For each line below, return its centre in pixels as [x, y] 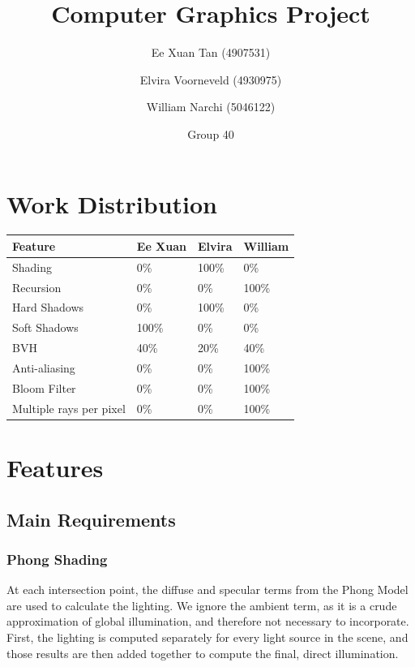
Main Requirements [91, 519]
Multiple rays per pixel [69, 408]
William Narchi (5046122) [211, 107]
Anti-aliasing [44, 368]
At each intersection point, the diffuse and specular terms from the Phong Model [207, 590]
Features [55, 467]
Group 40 [211, 133]
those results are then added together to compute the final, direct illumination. [203, 653]
